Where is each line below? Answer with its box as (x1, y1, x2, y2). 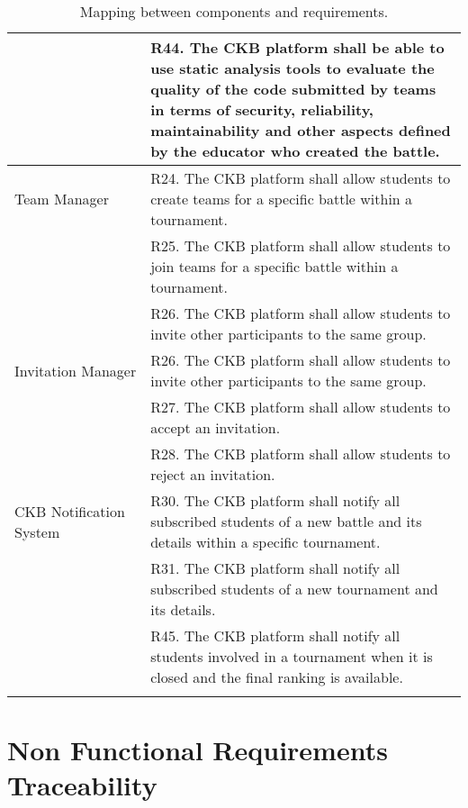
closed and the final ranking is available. (150, 667, 403, 687)
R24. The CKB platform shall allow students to (150, 168, 451, 188)
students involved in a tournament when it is (150, 646, 433, 667)
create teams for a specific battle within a (150, 188, 413, 209)
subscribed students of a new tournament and (150, 578, 438, 599)
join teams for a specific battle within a (150, 256, 399, 277)
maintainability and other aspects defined (150, 120, 451, 141)
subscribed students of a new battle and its (150, 511, 422, 531)
